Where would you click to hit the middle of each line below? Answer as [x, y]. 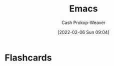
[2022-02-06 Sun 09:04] [83, 32]
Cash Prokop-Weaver [83, 22]
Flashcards [28, 57]
